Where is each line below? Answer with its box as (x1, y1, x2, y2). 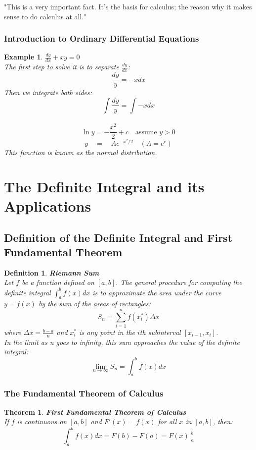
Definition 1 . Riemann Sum (4, 267, 99, 278)
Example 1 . (4, 52, 43, 62)
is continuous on (17, 416, 67, 427)
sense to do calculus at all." (4, 11, 86, 21)
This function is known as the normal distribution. (4, 147, 157, 158)
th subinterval (139, 327, 181, 337)
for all (158, 416, 177, 427)
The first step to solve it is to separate (4, 61, 119, 72)
